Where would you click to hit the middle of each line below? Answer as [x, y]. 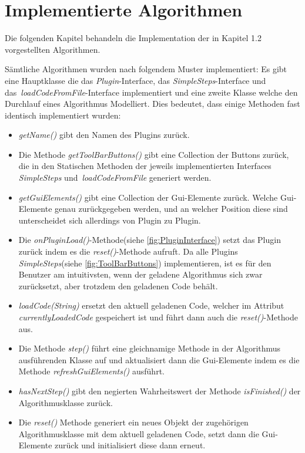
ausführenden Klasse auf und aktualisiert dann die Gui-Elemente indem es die [159, 359]
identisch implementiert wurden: [63, 115]
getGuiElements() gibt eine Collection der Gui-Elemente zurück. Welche [148, 197]
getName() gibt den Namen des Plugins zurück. [104, 135]
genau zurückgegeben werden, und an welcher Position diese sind [171, 209]
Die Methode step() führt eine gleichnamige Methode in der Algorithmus [150, 348]
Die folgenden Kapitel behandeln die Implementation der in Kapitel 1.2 [133, 38]
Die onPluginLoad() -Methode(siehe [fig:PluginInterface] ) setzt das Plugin [150, 240]
